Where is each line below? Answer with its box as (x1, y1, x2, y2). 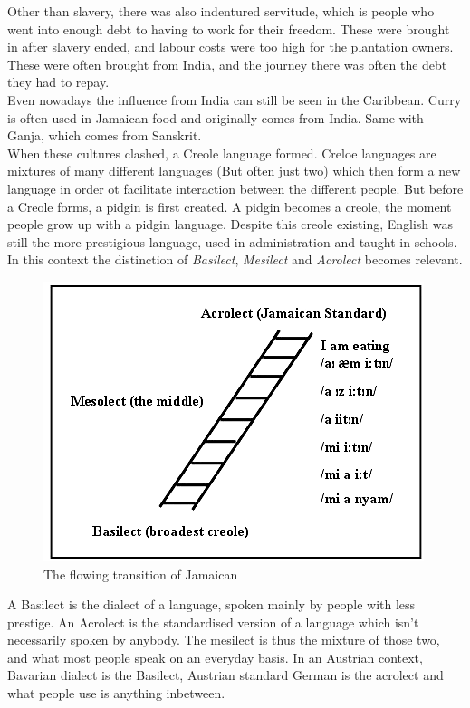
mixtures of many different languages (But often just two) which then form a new (7, 161, 461, 180)
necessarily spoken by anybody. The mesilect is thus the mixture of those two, (7, 630, 440, 649)
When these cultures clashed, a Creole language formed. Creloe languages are (7, 143, 436, 162)
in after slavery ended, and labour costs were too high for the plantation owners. (7, 37, 454, 56)
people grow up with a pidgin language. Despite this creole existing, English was (7, 215, 454, 234)
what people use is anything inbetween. (7, 684, 225, 703)
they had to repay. (7, 72, 110, 91)
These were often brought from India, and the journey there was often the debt (7, 54, 447, 73)
